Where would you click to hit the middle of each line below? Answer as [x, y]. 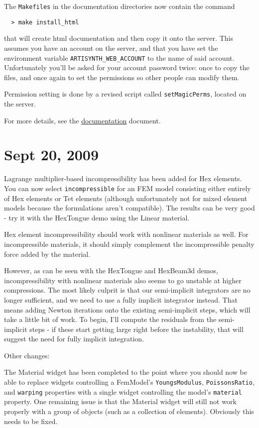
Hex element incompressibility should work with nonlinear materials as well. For [126, 234]
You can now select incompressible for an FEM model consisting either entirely [128, 188]
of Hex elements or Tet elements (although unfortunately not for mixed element [126, 198]
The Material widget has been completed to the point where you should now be [126, 372]
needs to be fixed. [31, 421]
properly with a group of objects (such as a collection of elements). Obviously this [129, 411]
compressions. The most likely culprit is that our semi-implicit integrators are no [127, 290]
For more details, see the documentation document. [82, 120]
